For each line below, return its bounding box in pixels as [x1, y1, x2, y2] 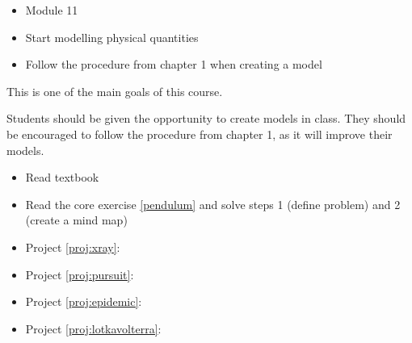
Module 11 [25, 2, 78, 18]
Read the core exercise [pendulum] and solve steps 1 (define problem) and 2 [25, 195, 401, 212]
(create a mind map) [25, 211, 128, 228]
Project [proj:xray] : [25, 238, 120, 255]
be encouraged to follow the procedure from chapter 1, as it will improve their [6, 125, 393, 142]
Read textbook [25, 169, 99, 186]
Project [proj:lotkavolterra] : [25, 320, 162, 337]
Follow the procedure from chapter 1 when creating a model [25, 56, 322, 73]
